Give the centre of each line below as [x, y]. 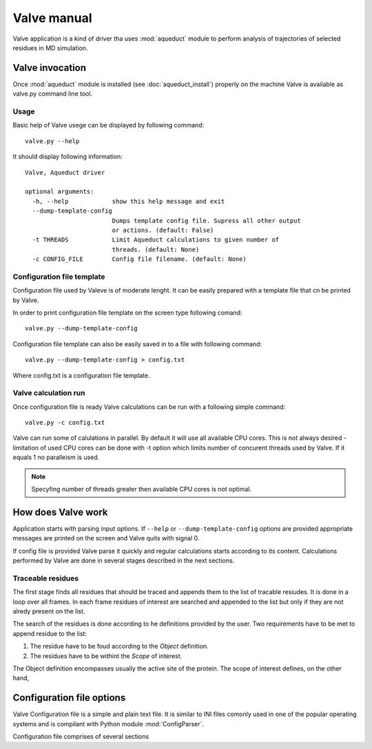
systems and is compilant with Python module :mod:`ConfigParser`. [108, 724]
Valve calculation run [49, 393]
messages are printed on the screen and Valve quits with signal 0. [106, 538]
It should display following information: [68, 157]
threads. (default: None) [156, 249]
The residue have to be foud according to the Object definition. [120, 646]
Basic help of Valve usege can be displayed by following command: [108, 125]
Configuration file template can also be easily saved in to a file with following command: [137, 344]
